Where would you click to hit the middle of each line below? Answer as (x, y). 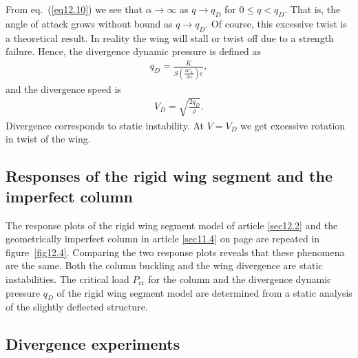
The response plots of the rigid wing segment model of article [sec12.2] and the (172, 225)
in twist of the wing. (48, 139)
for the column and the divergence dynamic (240, 278)
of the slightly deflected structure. (77, 307)
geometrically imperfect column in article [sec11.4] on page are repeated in (163, 239)
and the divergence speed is (63, 88)
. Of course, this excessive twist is (276, 23)
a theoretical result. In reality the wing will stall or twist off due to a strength (170, 38)
